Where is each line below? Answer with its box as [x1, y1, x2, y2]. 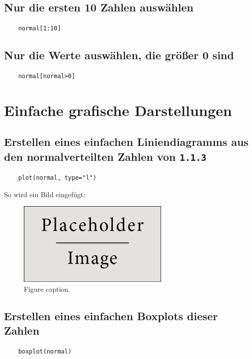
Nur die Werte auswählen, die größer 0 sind [4, 47, 234, 63]
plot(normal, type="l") [18, 174, 97, 182]
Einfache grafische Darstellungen [4, 100, 232, 120]
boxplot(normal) [18, 348, 72, 356]
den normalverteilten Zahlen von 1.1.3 [4, 148, 207, 164]
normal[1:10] [18, 25, 61, 32]
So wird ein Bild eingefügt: [4, 189, 85, 199]
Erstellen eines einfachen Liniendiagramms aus [4, 134, 249, 149]
